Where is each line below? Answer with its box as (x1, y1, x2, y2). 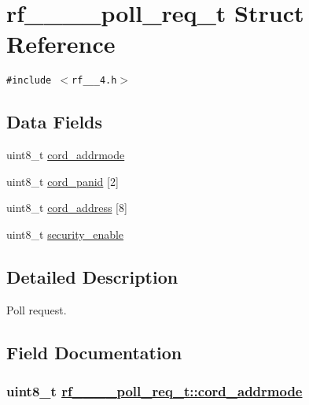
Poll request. (6, 301, 67, 318)
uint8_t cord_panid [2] (6, 173, 119, 189)
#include (6, 75, 52, 87)
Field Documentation (6, 340, 182, 364)
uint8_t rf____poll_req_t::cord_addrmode (6, 381, 303, 401)
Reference (6, 28, 116, 60)
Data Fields (6, 110, 103, 134)
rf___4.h (72, 75, 117, 87)
